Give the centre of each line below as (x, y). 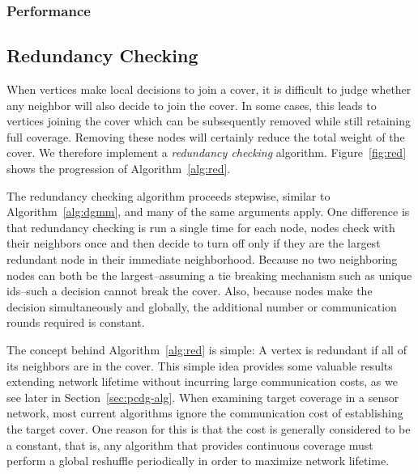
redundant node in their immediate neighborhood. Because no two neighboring (202, 258)
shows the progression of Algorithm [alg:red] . (119, 169)
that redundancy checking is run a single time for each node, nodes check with (201, 227)
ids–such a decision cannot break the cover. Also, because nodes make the (190, 291)
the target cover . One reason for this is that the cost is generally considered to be (209, 428)
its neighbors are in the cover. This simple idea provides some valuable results (200, 365)
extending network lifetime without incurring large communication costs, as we (202, 381)
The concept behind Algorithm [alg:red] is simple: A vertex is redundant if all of (207, 349)
